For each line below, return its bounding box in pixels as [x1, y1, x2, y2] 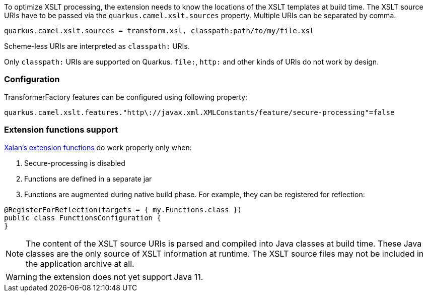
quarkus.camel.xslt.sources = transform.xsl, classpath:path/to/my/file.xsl [4, 27, 314, 35]
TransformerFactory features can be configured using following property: [4, 92, 248, 101]
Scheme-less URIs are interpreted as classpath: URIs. [4, 42, 190, 50]
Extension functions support [4, 125, 118, 135]
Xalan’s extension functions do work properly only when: [4, 143, 192, 152]
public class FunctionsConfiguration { [4, 213, 161, 222]
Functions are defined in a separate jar [24, 174, 152, 183]
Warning [6, 271, 37, 282]
